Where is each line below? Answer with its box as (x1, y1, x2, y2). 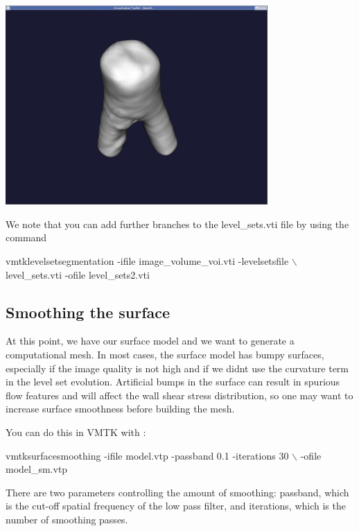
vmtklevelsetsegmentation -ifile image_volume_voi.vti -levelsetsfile (6, 253, 289, 268)
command (6, 230, 47, 245)
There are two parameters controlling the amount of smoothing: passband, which (6, 485, 349, 499)
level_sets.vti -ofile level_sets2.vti (6, 267, 150, 281)
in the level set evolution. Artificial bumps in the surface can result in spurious (6, 374, 340, 389)
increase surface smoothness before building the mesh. (6, 401, 235, 416)
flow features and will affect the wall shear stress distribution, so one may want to (6, 388, 353, 402)
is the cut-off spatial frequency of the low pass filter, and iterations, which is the (6, 498, 346, 513)
